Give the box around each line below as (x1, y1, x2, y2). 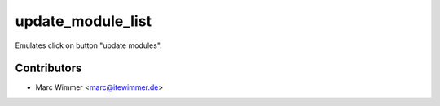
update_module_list (15, 12, 152, 30)
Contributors (15, 61, 82, 75)
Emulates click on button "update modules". (15, 40, 162, 50)
